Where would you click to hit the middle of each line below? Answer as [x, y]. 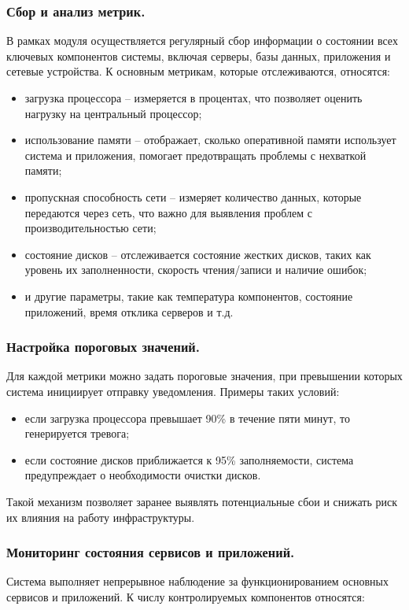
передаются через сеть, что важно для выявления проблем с [168, 212]
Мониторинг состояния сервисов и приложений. [151, 552]
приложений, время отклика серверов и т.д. [129, 311]
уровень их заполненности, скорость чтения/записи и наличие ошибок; [196, 270]
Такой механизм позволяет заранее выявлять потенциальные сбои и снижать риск [202, 501]
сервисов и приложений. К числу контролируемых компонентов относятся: [186, 596]
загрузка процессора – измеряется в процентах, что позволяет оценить [193, 98]
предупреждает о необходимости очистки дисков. [143, 475]
